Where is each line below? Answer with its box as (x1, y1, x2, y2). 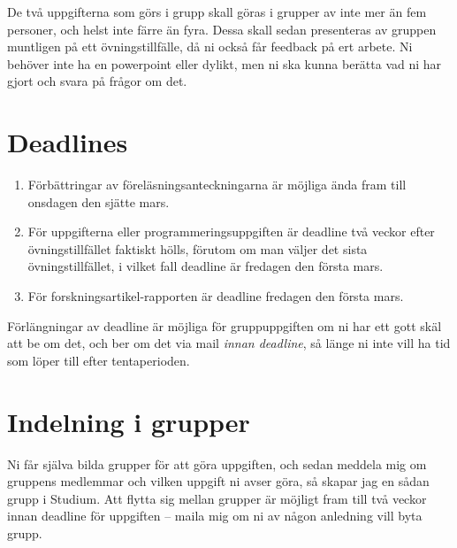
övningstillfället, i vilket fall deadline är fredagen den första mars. (27, 257, 384, 275)
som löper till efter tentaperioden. (7, 351, 190, 369)
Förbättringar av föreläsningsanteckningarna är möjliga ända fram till (27, 175, 407, 194)
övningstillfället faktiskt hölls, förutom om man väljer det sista (27, 239, 368, 258)
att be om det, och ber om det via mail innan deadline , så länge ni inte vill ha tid (7, 334, 451, 352)
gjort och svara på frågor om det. (7, 72, 187, 90)
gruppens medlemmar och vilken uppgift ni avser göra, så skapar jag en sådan (7, 472, 430, 490)
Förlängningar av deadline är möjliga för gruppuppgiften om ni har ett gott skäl (7, 316, 442, 335)
